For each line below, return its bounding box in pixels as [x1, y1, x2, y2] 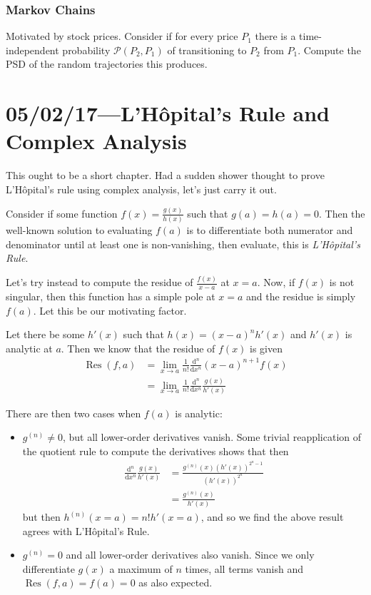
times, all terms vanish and [185, 561, 303, 576]
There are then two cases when [6, 405, 141, 420]
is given [250, 340, 283, 355]
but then [22, 509, 61, 524]
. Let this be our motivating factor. [33, 302, 187, 317]
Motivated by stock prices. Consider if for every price [6, 29, 238, 44]
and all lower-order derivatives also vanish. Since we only [66, 547, 315, 562]
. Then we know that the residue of [61, 340, 215, 355]
